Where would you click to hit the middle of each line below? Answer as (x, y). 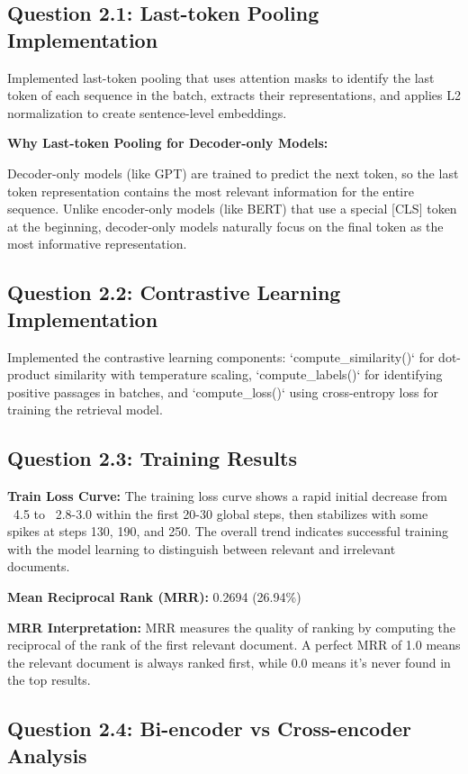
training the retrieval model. (85, 410)
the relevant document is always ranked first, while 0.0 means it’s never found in (229, 662)
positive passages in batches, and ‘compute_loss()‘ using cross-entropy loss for (223, 392)
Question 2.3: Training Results (152, 458)
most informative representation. (97, 244)
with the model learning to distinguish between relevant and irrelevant (202, 548)
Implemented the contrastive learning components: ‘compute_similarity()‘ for (221, 356)
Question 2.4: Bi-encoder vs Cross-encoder (210, 728)
